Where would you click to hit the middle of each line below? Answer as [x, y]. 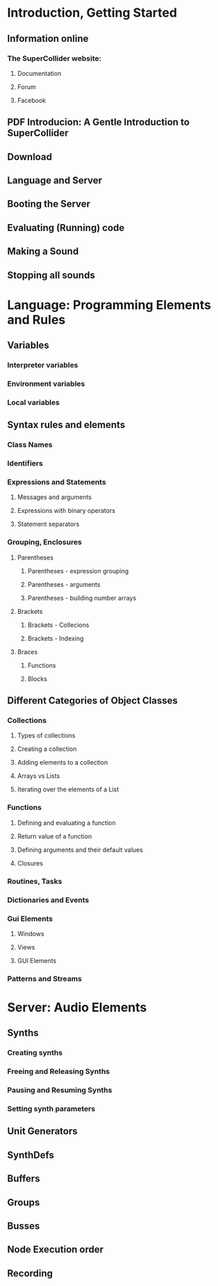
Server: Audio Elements [77, 1008]
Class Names [30, 445]
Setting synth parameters [51, 1109]
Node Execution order [56, 1249]
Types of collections [46, 736]
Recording [30, 1273]
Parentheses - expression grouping [78, 571]
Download [30, 157]
